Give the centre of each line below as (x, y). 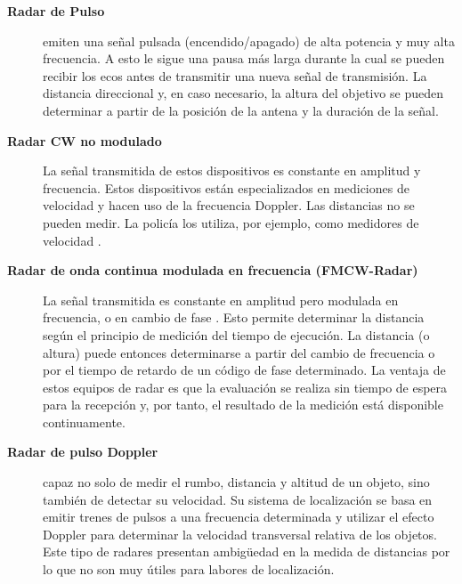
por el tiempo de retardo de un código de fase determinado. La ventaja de (244, 370)
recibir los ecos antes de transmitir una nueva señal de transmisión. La (235, 75)
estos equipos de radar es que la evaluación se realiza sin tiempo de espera (245, 387)
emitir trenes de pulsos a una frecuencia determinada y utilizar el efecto (239, 517)
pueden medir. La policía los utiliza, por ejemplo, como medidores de (231, 222)
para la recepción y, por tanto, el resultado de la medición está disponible (243, 405)
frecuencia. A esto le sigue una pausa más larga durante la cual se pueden (244, 58)
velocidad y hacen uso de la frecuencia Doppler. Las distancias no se (229, 205)
